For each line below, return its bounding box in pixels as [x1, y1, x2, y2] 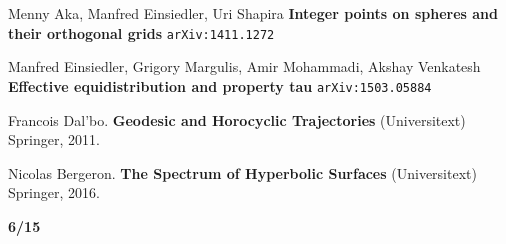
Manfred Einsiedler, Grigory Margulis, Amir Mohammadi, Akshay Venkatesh [8, 56, 481, 77]
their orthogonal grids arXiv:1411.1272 [8, 22, 275, 43]
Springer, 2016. [8, 182, 100, 203]
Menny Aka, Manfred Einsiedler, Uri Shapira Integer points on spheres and [8, 3, 498, 23]
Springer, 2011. [8, 129, 100, 150]
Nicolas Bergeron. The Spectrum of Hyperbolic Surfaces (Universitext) [8, 162, 477, 183]
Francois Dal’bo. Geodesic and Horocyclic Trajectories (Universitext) [8, 109, 466, 130]
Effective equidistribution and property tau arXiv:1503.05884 [8, 75, 432, 96]
